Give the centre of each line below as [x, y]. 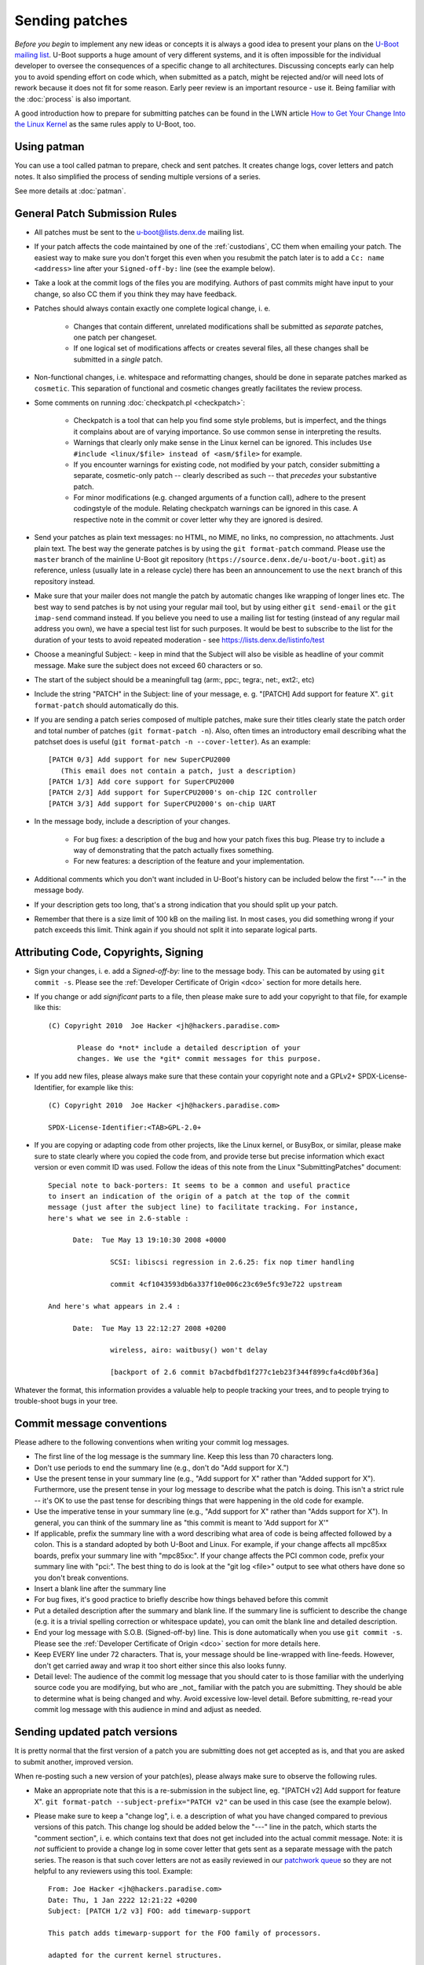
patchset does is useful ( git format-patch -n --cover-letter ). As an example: [172, 741]
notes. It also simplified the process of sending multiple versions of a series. [137, 176]
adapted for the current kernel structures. [135, 1955]
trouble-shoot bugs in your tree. [66, 1401]
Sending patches [71, 20]
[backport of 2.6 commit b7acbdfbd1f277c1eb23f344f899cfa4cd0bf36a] [245, 1372]
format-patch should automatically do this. [106, 705]
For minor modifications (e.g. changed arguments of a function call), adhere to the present [219, 498]
